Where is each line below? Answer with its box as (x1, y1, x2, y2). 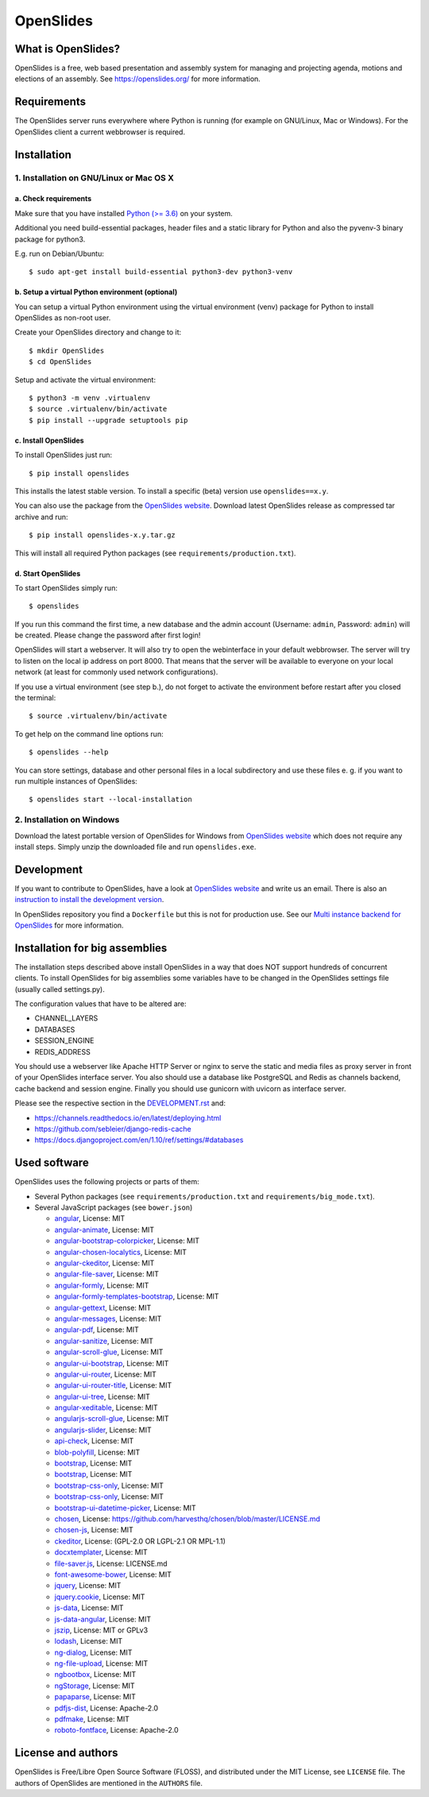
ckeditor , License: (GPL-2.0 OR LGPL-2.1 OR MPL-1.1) (54, 1536, 226, 1546)
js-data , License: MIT (54, 1603, 124, 1613)
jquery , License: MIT (54, 1581, 122, 1590)
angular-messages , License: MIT (54, 1314, 162, 1323)
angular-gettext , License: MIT (54, 1303, 152, 1312)
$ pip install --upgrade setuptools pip (29, 416, 188, 424)
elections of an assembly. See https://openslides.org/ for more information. (14, 74, 261, 83)
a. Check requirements (14, 194, 92, 203)
